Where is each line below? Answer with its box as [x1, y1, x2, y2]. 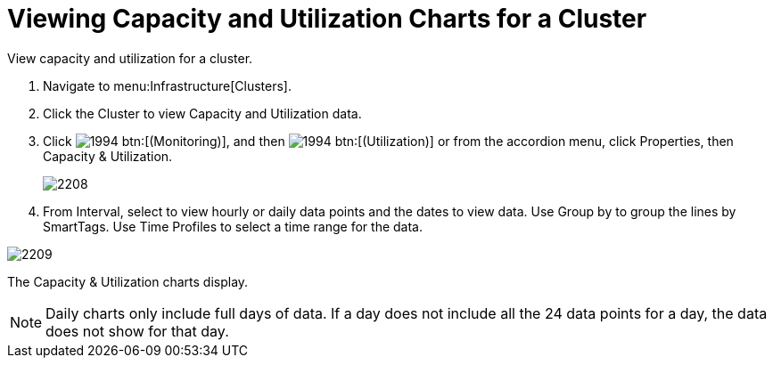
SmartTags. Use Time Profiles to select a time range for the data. [43, 218, 423, 234]
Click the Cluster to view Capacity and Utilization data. [43, 105, 362, 121]
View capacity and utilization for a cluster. [7, 50, 253, 66]
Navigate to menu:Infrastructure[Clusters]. [43, 77, 292, 93]
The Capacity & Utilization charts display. [7, 273, 249, 289]
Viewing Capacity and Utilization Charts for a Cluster [7, 4, 647, 34]
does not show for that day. [45, 321, 229, 340]
